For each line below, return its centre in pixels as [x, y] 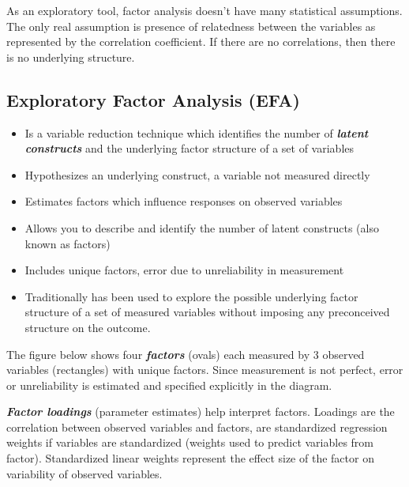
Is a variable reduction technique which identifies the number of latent [197, 132]
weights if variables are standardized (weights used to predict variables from [190, 442]
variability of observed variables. [84, 473]
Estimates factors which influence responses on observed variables [184, 201]
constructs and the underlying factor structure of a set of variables [189, 148]
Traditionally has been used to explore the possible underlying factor [191, 296]
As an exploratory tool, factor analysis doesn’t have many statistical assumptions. [204, 10]
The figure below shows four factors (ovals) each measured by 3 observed [186, 354]
